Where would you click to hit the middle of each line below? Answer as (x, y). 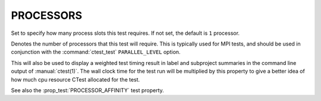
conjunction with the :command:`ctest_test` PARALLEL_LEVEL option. (96, 52)
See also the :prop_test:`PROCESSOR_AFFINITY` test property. (88, 90)
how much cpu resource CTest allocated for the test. (75, 79)
